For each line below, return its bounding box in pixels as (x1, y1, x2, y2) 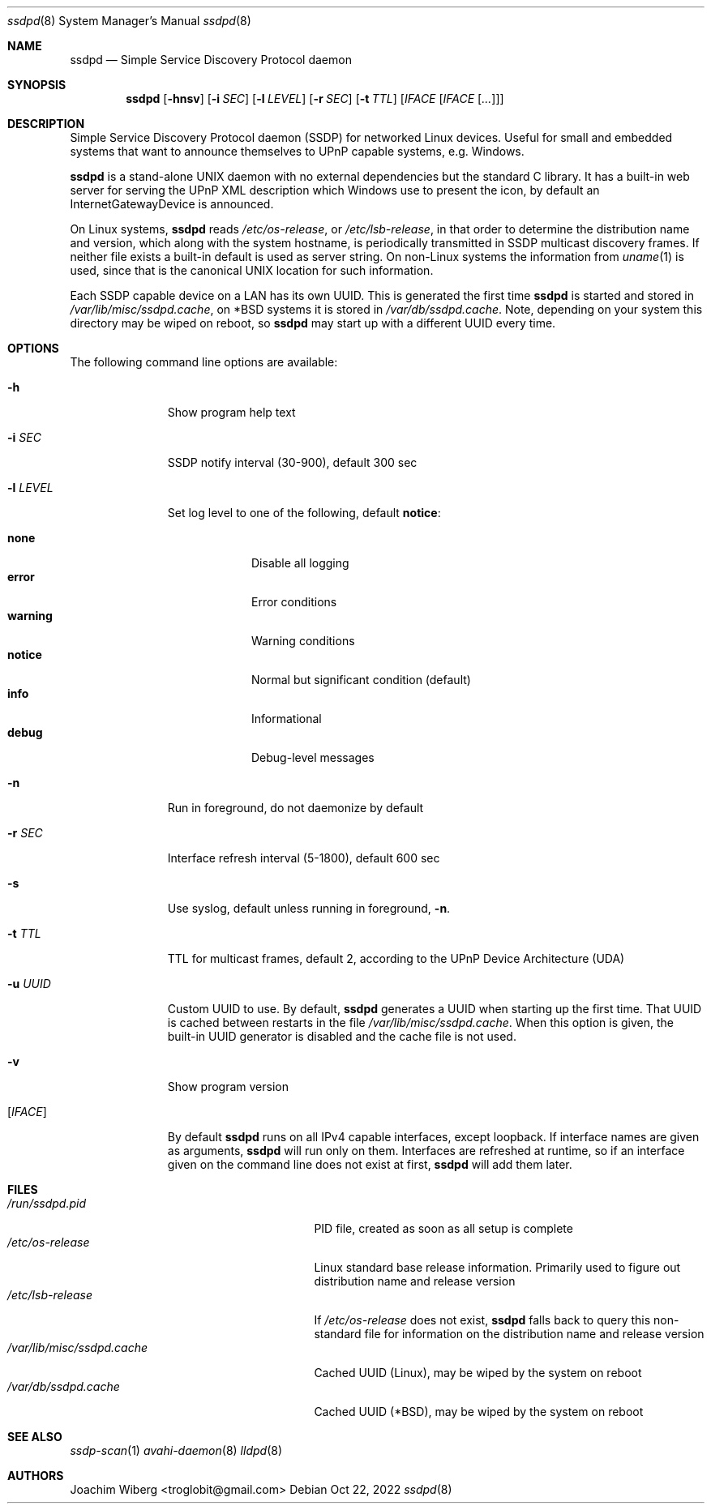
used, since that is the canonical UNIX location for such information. (70, 263, 434, 277)
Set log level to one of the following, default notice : (167, 506, 441, 520)
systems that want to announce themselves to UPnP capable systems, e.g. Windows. (70, 144, 525, 158)
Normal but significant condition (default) (251, 673, 471, 687)
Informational (251, 712, 322, 725)
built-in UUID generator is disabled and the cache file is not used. (167, 1029, 516, 1043)
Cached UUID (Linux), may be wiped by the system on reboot (314, 1366, 642, 1380)
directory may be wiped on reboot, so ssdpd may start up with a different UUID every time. (70, 316, 556, 330)
